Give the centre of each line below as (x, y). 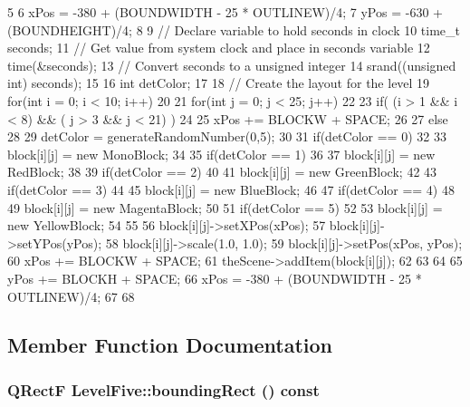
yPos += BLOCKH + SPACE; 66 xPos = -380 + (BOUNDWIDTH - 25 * (215, 278)
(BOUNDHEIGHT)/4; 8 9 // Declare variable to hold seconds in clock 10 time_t (234, 29)
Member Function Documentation (170, 345)
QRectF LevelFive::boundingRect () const (163, 389)
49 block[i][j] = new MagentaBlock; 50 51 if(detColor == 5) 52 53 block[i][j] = (225, 207)
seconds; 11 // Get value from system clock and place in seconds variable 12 (219, 48)
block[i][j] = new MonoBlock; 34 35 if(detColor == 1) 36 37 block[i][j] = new (221, 154)
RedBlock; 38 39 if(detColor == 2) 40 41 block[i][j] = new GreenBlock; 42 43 (222, 172)
